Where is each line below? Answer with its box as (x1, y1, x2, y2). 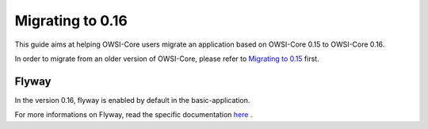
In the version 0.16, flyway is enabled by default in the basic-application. (14, 95, 250, 104)
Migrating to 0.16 (14, 12, 128, 29)
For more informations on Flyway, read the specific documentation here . (14, 110, 253, 120)
